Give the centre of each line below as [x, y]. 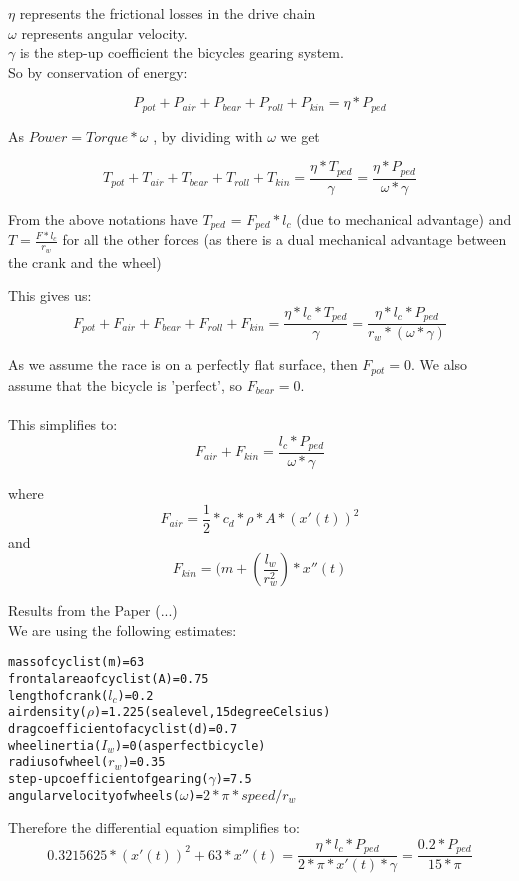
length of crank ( [58, 695]
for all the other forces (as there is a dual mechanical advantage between [284, 239]
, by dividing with [208, 135]
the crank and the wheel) [85, 261]
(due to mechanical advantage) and [404, 218]
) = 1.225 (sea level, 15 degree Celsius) [212, 712]
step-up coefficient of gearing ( [108, 779]
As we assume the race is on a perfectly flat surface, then [183, 364]
